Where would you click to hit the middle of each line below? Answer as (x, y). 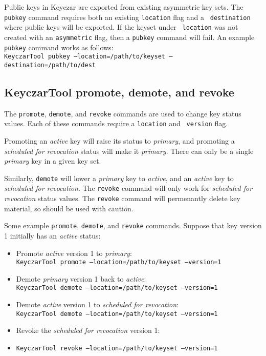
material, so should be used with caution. (69, 208)
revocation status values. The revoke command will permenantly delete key (122, 198)
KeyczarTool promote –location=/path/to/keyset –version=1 (119, 262)
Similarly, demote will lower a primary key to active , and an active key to (119, 178)
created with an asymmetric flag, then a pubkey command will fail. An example (129, 37)
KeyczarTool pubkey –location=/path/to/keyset (85, 57)
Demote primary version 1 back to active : (81, 278)
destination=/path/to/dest (50, 65)
